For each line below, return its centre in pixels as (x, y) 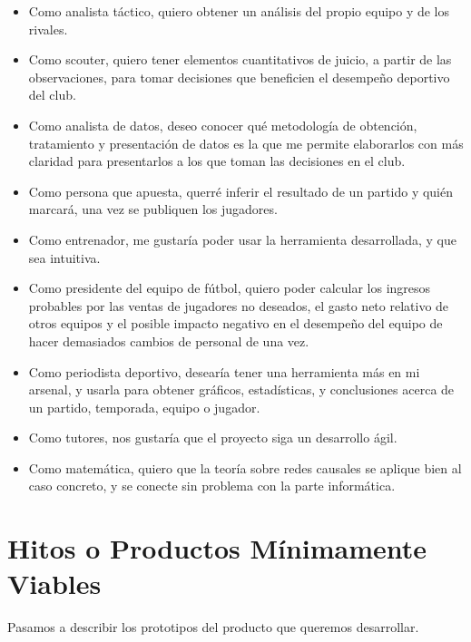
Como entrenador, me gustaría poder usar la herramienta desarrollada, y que (242, 239)
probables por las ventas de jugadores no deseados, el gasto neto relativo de (239, 305)
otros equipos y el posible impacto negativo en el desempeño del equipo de (235, 323)
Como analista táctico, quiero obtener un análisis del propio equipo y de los (239, 11)
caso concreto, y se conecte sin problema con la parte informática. (212, 486)
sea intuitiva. (64, 257)
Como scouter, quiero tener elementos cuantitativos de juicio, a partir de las (240, 59)
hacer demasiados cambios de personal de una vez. (169, 340)
